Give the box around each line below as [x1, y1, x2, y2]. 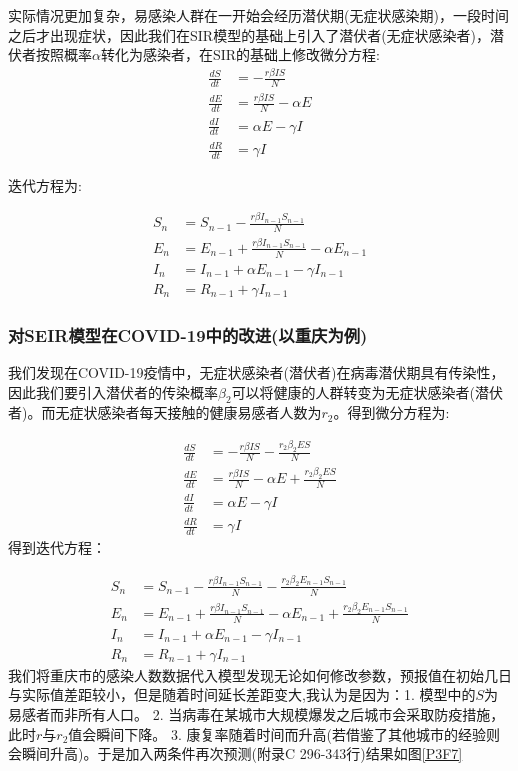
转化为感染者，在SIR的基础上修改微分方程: [100, 44, 381, 65]
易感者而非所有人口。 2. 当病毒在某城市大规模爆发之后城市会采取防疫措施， [8, 703, 505, 724]
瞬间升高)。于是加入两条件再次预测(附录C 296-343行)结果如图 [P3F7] [21, 743, 463, 764]
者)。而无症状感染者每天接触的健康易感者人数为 [8, 402, 322, 423]
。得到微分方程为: [333, 402, 450, 423]
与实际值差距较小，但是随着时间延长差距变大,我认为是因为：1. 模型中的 [8, 684, 476, 705]
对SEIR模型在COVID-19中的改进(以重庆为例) [8, 322, 368, 347]
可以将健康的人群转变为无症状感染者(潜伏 [231, 381, 504, 402]
